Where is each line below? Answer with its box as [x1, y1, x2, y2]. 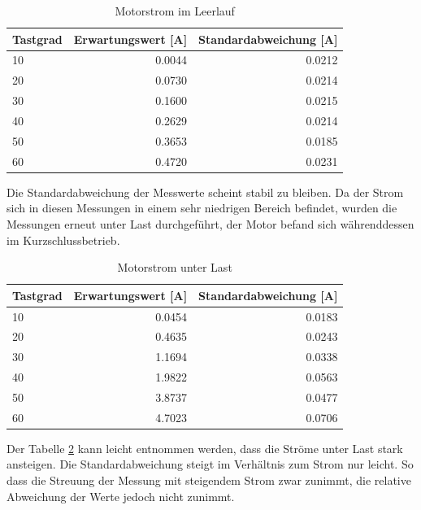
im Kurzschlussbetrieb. [7, 231, 120, 248]
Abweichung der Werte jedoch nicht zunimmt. [7, 487, 235, 504]
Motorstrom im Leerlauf [115, 2, 235, 19]
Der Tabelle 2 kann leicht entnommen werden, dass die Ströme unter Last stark [7, 439, 403, 456]
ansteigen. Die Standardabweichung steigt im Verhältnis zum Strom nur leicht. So [7, 456, 414, 473]
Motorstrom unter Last [117, 259, 232, 276]
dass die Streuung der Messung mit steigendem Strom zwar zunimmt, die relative [7, 472, 411, 489]
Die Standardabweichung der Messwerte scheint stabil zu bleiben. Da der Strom [7, 183, 404, 200]
